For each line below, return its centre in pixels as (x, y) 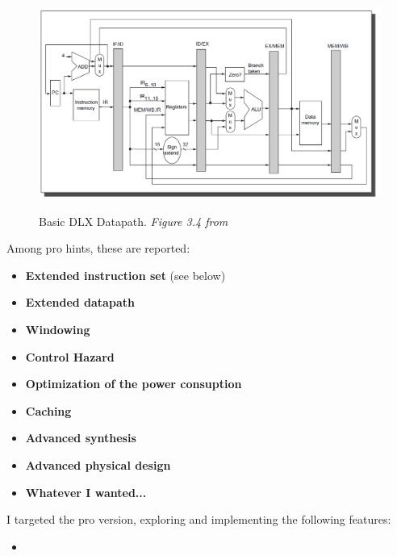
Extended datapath (80, 302)
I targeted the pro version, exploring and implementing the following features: (199, 519)
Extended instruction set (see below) (125, 275)
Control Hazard (70, 356)
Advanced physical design (98, 465)
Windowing (58, 330)
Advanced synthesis (81, 438)
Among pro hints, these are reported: (98, 248)
